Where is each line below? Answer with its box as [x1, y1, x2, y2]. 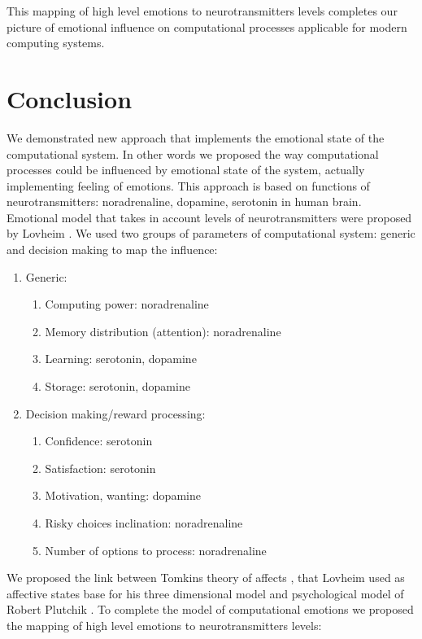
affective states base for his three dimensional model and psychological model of [7, 584, 404, 602]
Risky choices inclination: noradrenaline [45, 514, 243, 531]
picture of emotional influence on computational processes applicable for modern [7, 18, 407, 35]
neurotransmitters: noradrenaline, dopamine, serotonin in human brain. [7, 193, 362, 210]
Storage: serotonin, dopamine [45, 378, 190, 395]
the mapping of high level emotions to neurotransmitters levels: [7, 616, 322, 633]
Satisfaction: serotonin [45, 459, 156, 476]
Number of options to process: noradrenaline [45, 541, 267, 558]
